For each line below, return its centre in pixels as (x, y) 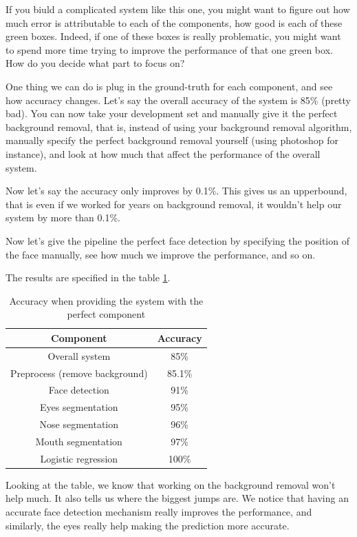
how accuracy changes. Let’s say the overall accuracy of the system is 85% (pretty (178, 100)
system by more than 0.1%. (63, 217)
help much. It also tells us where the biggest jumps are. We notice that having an (177, 498)
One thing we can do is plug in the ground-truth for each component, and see (169, 86)
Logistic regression (79, 458)
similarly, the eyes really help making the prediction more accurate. (148, 525)
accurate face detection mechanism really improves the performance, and (159, 512)
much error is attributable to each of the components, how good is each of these (174, 22)
